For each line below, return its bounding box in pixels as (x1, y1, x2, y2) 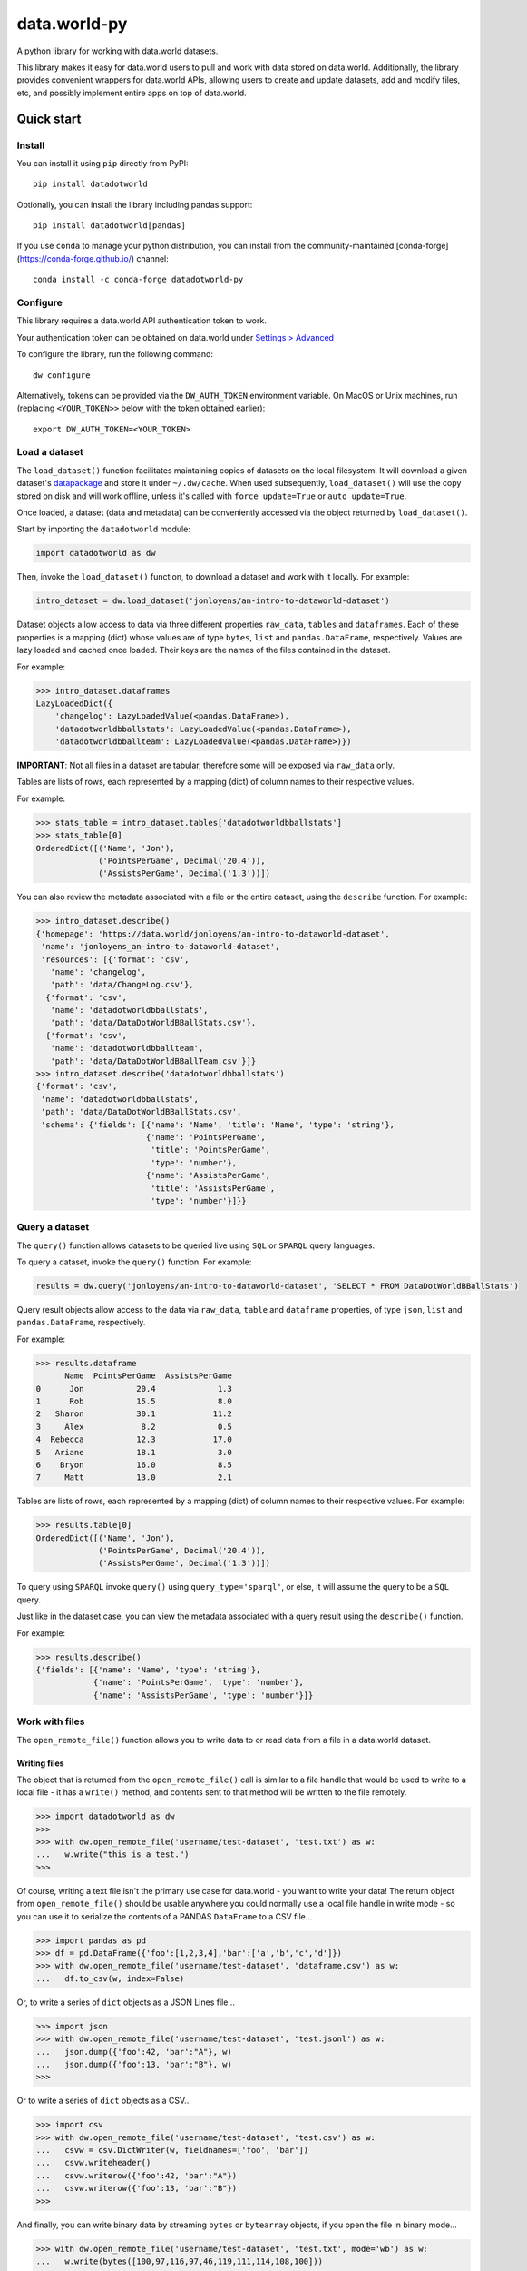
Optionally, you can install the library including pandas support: (16, 199, 253, 210)
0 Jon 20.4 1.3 (35, 1383, 233, 1393)
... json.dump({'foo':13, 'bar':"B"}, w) (35, 2058, 233, 2069)
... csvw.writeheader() (35, 2157, 151, 2168)
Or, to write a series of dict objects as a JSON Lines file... (16, 1997, 236, 2008)
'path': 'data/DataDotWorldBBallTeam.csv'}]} (50, 1056, 257, 1066)
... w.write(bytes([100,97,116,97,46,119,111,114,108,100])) (35, 2256, 324, 2266)
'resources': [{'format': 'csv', (41, 954, 190, 965)
